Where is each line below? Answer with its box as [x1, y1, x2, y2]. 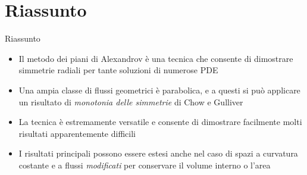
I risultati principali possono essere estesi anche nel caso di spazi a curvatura [18, 147, 298, 160]
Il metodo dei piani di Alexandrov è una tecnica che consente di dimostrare [18, 52, 293, 64]
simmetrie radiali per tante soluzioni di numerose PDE [18, 64, 218, 76]
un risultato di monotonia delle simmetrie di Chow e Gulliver [18, 95, 243, 108]
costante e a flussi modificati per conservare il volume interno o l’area [18, 158, 271, 171]
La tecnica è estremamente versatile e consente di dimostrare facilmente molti [18, 115, 302, 128]
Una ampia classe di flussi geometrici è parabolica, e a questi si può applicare [18, 83, 300, 96]
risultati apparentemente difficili [18, 127, 136, 139]
